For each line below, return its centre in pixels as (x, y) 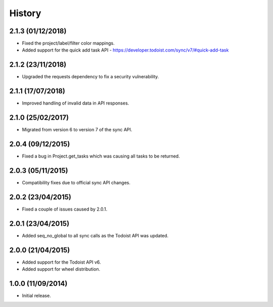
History (25, 13)
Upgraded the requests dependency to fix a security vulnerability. (90, 77)
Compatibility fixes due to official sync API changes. (76, 182)
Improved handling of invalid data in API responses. (76, 103)
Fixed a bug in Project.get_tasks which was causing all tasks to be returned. (101, 156)
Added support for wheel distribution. (61, 269)
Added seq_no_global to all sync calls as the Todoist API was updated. (95, 235)
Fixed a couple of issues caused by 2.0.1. (65, 209)
